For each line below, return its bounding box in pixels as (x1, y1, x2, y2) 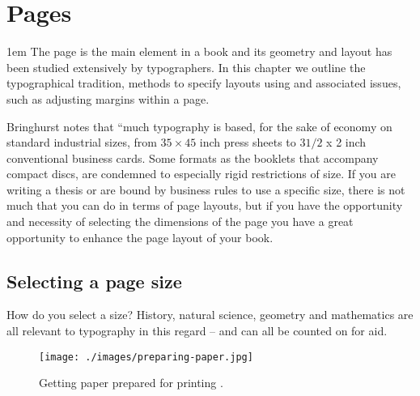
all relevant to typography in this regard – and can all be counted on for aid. (6, 322, 388, 339)
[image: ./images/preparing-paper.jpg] (39, 351, 253, 363)
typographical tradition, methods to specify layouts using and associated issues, (6, 75, 401, 92)
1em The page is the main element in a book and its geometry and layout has (6, 43, 392, 60)
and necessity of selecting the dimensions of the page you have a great (6, 213, 354, 230)
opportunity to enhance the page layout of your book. (6, 228, 274, 245)
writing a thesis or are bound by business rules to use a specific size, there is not (6, 181, 405, 198)
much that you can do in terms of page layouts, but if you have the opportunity (6, 197, 403, 214)
